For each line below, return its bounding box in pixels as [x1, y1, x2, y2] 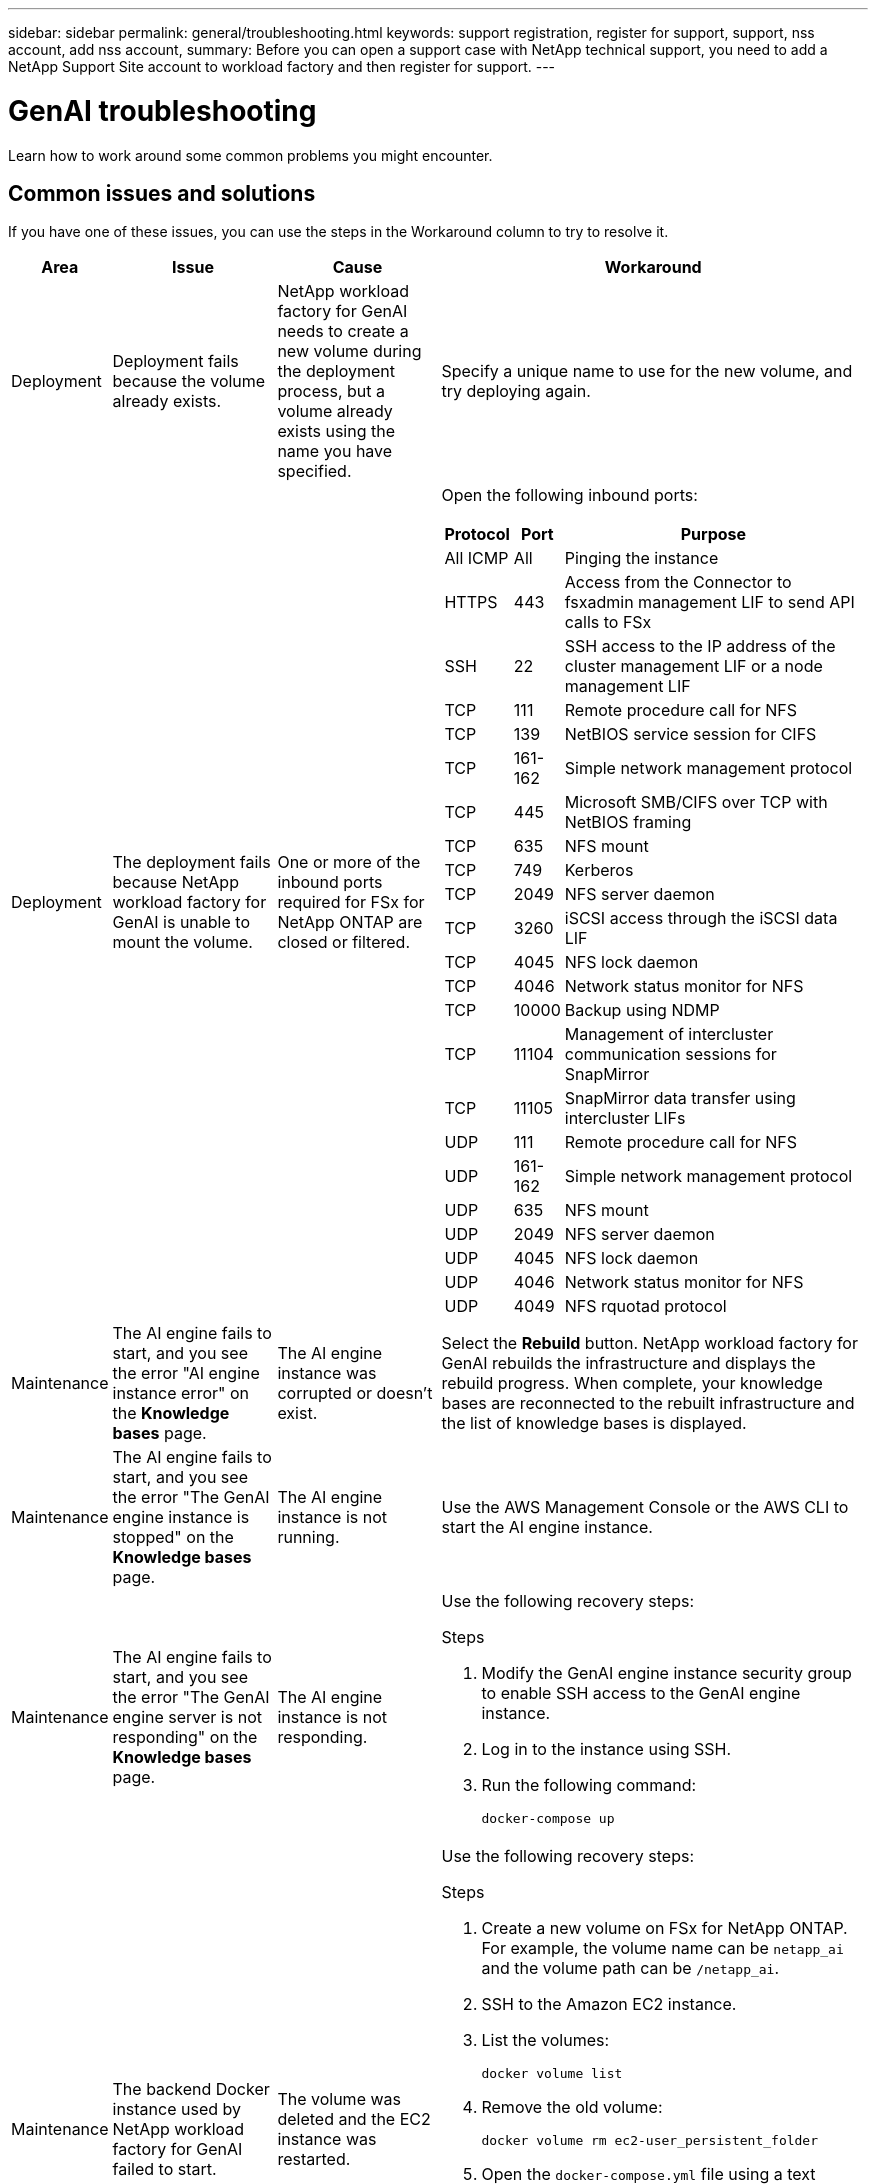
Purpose [680, 524, 747, 545]
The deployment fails [112, 852, 271, 873]
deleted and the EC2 [277, 2109, 431, 2130]
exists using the [277, 421, 396, 442]
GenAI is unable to [112, 912, 250, 933]
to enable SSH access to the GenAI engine [481, 1683, 801, 1704]
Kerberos [564, 860, 634, 881]
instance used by [112, 2099, 242, 2120]
